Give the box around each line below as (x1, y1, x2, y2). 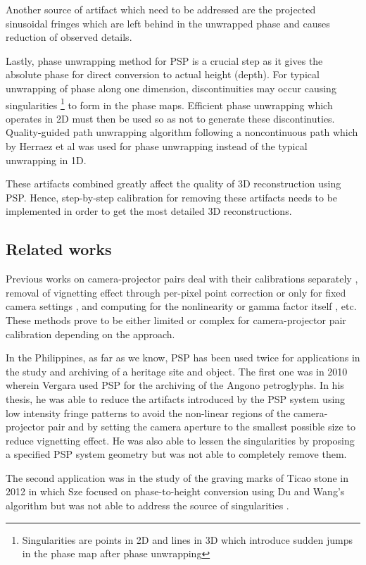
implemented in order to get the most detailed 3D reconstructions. (6, 204, 292, 218)
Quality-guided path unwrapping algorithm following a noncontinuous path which (6, 125, 358, 139)
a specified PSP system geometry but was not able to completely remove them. (6, 447, 347, 461)
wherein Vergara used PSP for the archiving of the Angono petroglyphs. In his (6, 378, 344, 392)
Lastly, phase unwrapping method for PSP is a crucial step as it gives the (6, 53, 323, 68)
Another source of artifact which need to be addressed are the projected (6, 2, 316, 16)
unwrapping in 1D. (6, 152, 87, 167)
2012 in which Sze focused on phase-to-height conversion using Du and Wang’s (6, 484, 345, 499)
